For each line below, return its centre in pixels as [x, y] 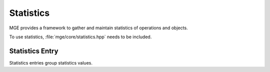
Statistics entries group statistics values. [51, 63]
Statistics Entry [34, 51]
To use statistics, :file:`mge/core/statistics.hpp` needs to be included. [80, 37]
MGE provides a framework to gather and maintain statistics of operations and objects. [98, 28]
